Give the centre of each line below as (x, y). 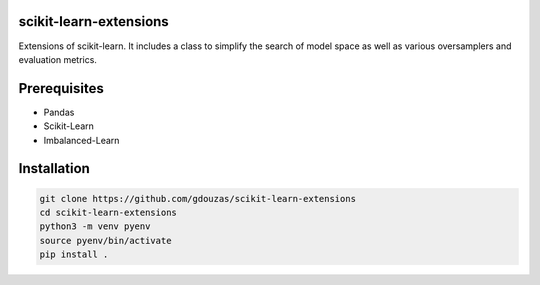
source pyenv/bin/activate (105, 240)
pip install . (74, 254)
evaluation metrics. (57, 59)
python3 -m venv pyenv (95, 226)
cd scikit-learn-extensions (108, 212)
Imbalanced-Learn (81, 140)
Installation (54, 168)
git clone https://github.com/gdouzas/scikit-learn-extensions (198, 198)
